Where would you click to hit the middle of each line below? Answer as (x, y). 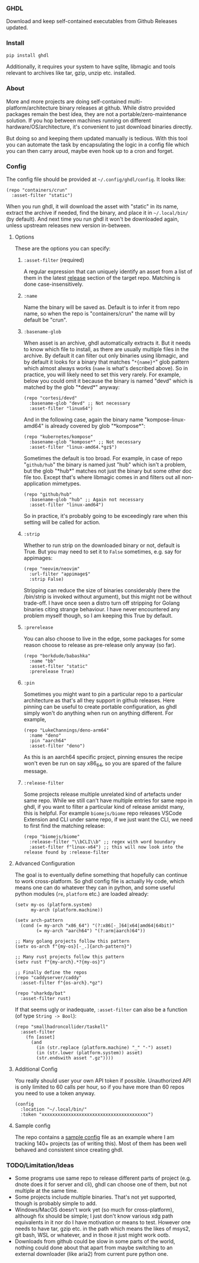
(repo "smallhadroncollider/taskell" (61, 1027)
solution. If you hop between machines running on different (79, 120)
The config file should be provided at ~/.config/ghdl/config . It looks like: (96, 179)
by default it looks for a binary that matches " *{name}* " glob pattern (106, 362)
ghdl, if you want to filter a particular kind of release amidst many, (104, 806)
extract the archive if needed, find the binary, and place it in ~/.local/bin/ (97, 213)
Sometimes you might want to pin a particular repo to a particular (103, 694)
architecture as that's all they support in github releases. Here (99, 701)
